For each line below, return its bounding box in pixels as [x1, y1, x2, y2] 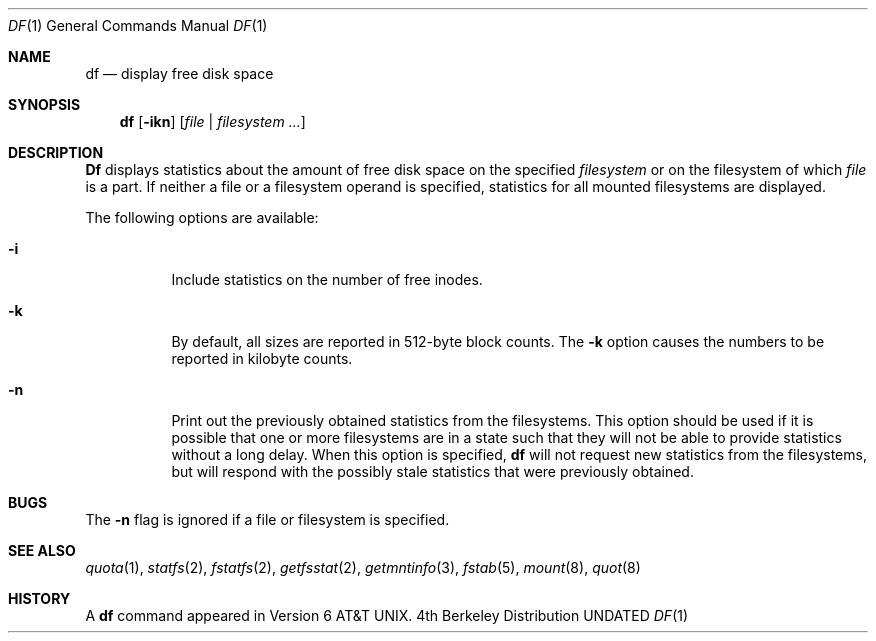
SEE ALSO [8, 542, 76, 559]
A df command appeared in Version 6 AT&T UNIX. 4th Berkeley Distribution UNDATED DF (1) [85, 607, 689, 624]
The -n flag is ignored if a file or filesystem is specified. [85, 511, 450, 528]
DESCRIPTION [8, 144, 104, 161]
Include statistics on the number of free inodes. [171, 271, 483, 288]
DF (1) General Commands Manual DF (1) [8, 17, 268, 34]
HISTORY [8, 590, 71, 607]
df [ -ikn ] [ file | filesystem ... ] [119, 113, 306, 130]
